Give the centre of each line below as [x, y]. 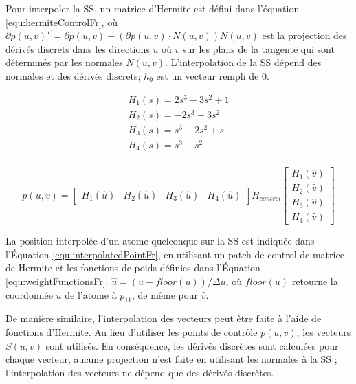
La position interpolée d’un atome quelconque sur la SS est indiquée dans [160, 241]
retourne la [315, 281]
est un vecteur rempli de [208, 75]
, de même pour [165, 294]
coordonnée [29, 294]
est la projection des [304, 35]
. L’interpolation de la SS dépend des [243, 62]
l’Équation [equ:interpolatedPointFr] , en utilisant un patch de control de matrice [175, 254]
